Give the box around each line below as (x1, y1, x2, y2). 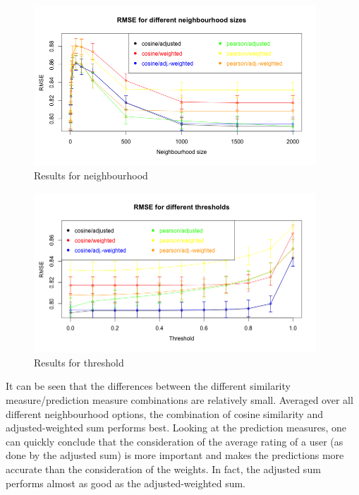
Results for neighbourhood (34, 168, 148, 183)
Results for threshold (34, 354, 124, 369)
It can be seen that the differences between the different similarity (6, 378, 291, 393)
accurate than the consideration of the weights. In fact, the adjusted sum (6, 461, 321, 476)
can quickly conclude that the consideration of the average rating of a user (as (6, 434, 343, 448)
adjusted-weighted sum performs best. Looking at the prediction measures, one (6, 420, 347, 435)
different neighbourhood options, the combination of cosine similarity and (6, 406, 323, 421)
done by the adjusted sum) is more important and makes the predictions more (6, 448, 344, 463)
